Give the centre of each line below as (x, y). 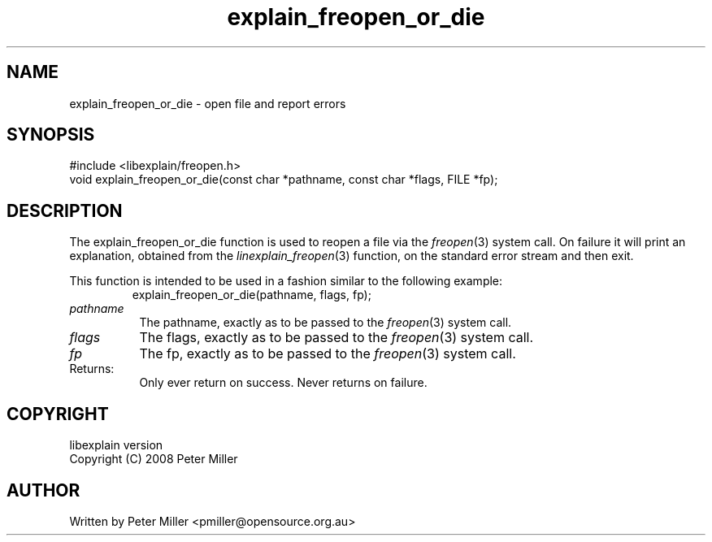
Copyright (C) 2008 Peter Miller (154, 459)
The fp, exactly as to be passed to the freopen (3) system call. (328, 354)
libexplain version (116, 445)
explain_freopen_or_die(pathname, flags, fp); (252, 295)
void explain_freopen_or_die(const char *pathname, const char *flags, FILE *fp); (284, 180)
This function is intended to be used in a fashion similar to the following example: (286, 281)
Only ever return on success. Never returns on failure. (283, 383)
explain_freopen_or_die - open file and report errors (208, 103)
